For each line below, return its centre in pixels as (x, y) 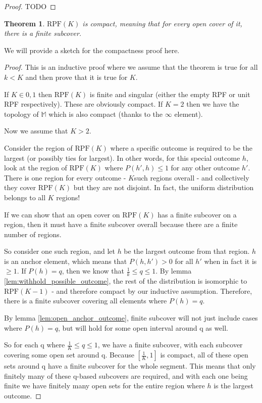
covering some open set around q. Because (69, 355)
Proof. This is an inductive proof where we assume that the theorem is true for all (131, 67)
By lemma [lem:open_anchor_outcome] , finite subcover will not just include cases (131, 318)
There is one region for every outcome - (65, 177)
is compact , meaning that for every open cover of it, (162, 23)
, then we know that (93, 271)
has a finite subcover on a (197, 214)
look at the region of (36, 168)
